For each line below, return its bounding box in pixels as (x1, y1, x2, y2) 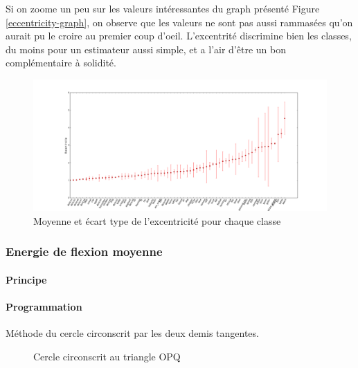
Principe (6, 272, 47, 286)
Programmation (6, 299, 82, 313)
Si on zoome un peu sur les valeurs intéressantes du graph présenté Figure (6, 1, 320, 15)
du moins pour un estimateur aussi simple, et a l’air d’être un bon (6, 42, 287, 56)
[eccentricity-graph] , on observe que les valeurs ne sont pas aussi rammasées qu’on (6, 15, 353, 29)
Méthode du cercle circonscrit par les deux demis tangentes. (6, 326, 259, 340)
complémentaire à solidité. (6, 55, 116, 70)
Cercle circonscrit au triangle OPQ (33, 349, 181, 363)
